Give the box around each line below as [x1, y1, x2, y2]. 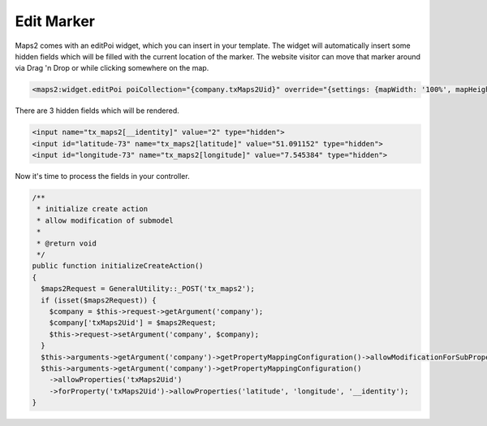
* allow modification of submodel [37, 215, 174, 225]
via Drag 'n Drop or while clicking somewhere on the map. [15, 63, 209, 73]
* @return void [37, 238, 97, 248]
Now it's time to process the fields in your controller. [15, 172, 190, 181]
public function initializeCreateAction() [32, 261, 204, 271]
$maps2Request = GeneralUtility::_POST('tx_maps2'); [41, 285, 255, 293]
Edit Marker [15, 12, 96, 30]
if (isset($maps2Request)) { [41, 295, 157, 305]
